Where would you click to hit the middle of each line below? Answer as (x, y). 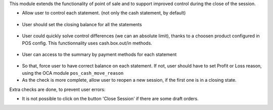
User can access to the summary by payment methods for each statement (99, 54)
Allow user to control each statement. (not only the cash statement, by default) (104, 13)
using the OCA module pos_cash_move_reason (73, 73)
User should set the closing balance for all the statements (82, 24)
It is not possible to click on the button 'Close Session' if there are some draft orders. (110, 98)
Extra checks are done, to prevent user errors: (57, 89)
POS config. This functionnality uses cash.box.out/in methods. (87, 43)
